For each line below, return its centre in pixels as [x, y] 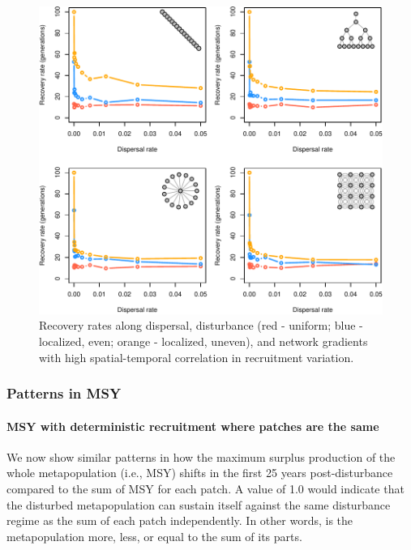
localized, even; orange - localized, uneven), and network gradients [203, 341]
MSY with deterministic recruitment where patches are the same [193, 426]
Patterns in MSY [64, 393]
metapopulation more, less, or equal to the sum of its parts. [154, 536]
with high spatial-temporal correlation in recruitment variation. [197, 357]
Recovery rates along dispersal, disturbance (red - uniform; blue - [201, 325]
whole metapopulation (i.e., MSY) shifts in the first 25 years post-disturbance [200, 473]
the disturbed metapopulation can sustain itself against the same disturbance [199, 504]
